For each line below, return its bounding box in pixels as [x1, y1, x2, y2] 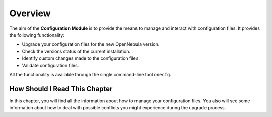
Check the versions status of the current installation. [22, 48, 131, 54]
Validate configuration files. [22, 62, 79, 68]
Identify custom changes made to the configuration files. [22, 55, 140, 61]
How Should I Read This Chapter [9, 84, 113, 93]
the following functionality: [9, 32, 65, 38]
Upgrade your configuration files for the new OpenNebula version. [22, 41, 160, 47]
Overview [9, 8, 51, 19]
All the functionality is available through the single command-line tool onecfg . [9, 71, 171, 77]
